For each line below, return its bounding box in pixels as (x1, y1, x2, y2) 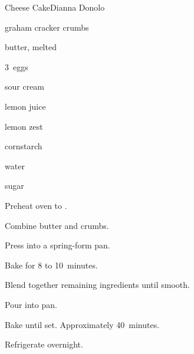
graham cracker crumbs (5, 21, 89, 33)
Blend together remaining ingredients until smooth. (5, 278, 190, 291)
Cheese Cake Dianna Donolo (5, 1, 105, 13)
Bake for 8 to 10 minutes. (5, 258, 98, 271)
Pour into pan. (5, 298, 57, 310)
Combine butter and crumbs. (5, 219, 109, 231)
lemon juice (5, 100, 46, 112)
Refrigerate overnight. (5, 338, 83, 350)
